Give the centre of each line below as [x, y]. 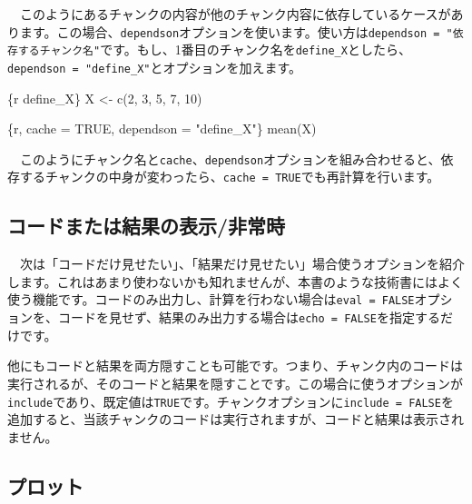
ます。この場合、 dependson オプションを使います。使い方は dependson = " [236, 31]
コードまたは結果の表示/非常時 [147, 226]
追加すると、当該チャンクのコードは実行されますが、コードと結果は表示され [236, 419]
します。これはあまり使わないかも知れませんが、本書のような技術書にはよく [235, 281]
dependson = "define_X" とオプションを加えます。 [155, 67]
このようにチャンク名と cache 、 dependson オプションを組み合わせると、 [230, 158]
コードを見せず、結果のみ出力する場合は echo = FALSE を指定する [249, 317]
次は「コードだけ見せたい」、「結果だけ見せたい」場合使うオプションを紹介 [242, 264]
